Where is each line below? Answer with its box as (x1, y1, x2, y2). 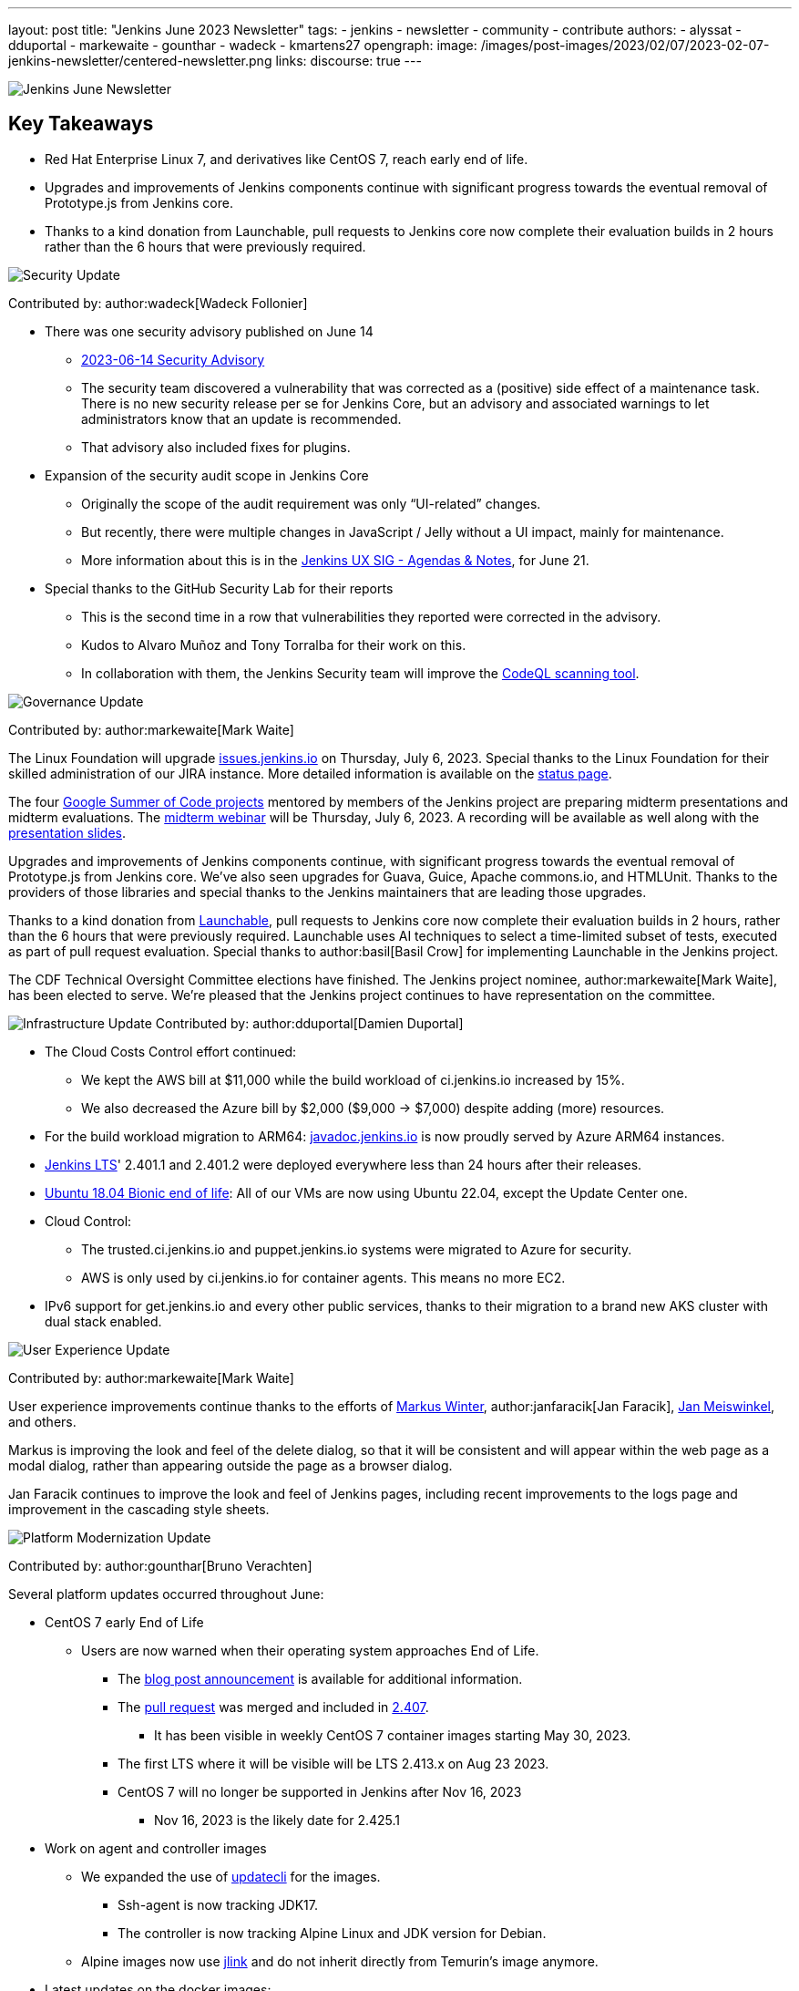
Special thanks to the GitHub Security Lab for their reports (45, 580, 394, 596)
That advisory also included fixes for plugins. (81, 438, 351, 455)
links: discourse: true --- (275, 53, 422, 68)
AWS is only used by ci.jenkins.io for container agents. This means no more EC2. (81, 1269, 566, 1285)
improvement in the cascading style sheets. (8, 1501, 270, 1517)
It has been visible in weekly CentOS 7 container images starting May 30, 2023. (154, 1727, 631, 1743)
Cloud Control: (45, 1212, 132, 1229)
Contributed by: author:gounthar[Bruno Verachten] (8, 1557, 312, 1573)
